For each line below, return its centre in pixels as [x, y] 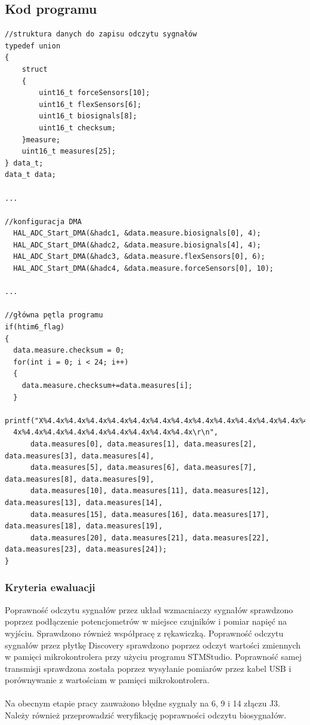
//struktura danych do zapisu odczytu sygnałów [101, 34]
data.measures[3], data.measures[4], [80, 456]
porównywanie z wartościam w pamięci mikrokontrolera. [107, 680]
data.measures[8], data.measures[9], [80, 479]
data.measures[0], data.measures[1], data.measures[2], [143, 444]
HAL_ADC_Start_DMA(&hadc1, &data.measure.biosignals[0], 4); [137, 233]
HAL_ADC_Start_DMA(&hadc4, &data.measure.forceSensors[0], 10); [144, 269]
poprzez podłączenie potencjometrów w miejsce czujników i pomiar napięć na [146, 621]
